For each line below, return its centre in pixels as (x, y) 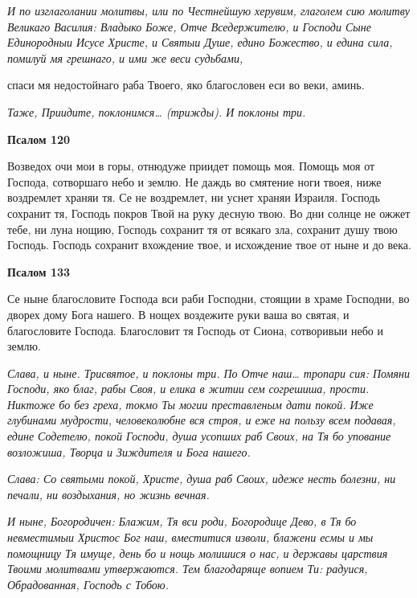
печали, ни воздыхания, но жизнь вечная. (108, 494)
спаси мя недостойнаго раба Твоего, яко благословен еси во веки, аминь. (186, 85)
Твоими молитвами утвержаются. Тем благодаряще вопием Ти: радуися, (188, 569)
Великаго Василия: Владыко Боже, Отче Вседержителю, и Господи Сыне (189, 26)
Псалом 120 (39, 139)
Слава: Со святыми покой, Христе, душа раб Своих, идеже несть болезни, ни (202, 479)
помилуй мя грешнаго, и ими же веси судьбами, (125, 57)
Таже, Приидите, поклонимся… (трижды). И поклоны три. (157, 111)
